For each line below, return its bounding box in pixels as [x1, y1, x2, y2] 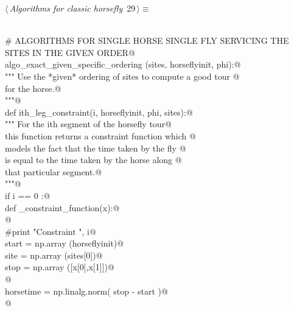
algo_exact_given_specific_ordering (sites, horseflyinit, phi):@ [5, 58, 241, 71]
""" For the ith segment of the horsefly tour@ [5, 117, 172, 130]
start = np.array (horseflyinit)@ [5, 237, 124, 250]
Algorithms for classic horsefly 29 [9, 2, 136, 14]
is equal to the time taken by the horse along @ [5, 153, 182, 166]
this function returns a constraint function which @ [5, 129, 196, 142]
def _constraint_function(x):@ [5, 201, 120, 214]
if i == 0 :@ [5, 189, 51, 201]
